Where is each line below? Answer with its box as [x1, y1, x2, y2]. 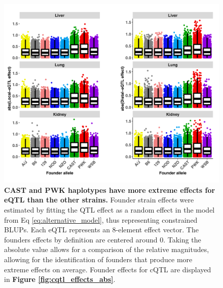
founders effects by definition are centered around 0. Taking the [4, 234, 201, 244]
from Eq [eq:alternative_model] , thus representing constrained [4, 214, 198, 225]
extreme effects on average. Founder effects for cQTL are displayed [4, 264, 211, 274]
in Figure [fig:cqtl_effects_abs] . [4, 274, 116, 284]
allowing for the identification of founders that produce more [4, 254, 193, 264]
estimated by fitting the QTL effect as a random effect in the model [4, 204, 215, 215]
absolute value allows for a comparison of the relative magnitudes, [4, 244, 209, 255]
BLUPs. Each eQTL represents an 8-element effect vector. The [4, 224, 199, 235]
